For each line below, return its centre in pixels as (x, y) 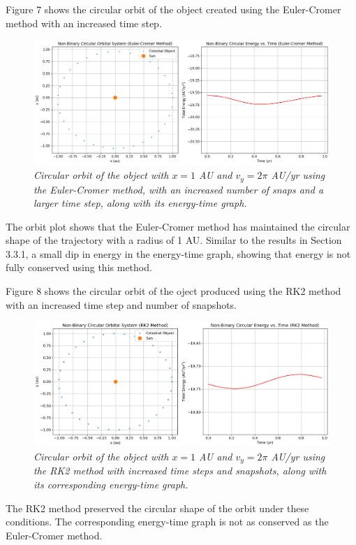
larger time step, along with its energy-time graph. (140, 203)
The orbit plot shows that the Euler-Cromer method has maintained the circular (178, 226)
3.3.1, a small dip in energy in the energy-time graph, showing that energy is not (178, 253)
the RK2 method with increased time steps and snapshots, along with (180, 471)
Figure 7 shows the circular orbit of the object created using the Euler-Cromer (173, 9)
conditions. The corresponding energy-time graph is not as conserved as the (167, 522)
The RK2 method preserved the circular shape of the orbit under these (157, 508)
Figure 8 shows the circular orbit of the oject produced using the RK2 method (173, 291)
